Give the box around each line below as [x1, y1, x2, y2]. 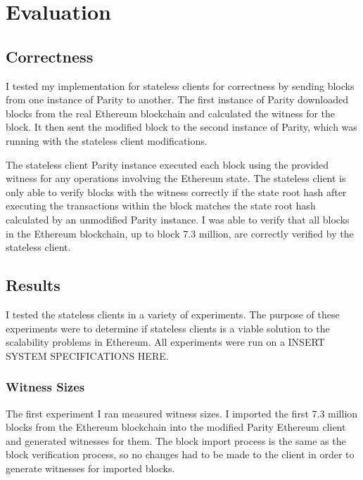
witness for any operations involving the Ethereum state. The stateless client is [6, 171, 346, 186]
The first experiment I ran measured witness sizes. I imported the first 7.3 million [6, 406, 358, 420]
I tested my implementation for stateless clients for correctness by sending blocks [6, 78, 355, 93]
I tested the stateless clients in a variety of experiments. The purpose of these [6, 306, 340, 321]
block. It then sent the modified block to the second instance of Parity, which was [6, 119, 357, 134]
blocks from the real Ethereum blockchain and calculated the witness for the [6, 105, 336, 120]
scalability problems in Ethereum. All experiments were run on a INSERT [6, 335, 325, 349]
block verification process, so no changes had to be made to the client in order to [6, 447, 355, 462]
